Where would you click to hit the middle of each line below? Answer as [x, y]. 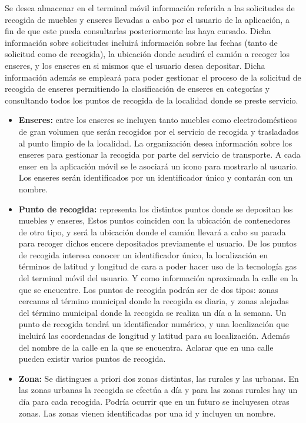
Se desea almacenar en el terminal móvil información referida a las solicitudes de [150, 8]
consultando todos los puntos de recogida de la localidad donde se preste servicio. [152, 100]
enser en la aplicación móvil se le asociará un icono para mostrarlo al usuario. [158, 166]
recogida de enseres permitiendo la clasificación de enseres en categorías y [137, 89]
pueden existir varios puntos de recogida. [92, 359]
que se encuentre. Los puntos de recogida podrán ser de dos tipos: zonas [148, 289]
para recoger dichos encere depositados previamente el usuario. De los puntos [157, 243]
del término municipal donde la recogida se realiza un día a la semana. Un [152, 312]
